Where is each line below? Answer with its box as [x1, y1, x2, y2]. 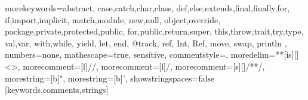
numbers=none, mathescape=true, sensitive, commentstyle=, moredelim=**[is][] [5, 48, 299, 61]
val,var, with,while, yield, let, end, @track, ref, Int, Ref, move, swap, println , [5, 36, 287, 49]
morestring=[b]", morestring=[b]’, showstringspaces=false [5, 71, 215, 84]
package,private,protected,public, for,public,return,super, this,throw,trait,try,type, [5, 25, 304, 37]
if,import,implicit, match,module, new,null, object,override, [5, 13, 221, 26]
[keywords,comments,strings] [5, 83, 109, 96]
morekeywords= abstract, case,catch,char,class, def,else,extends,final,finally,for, [5, 2, 290, 14]
